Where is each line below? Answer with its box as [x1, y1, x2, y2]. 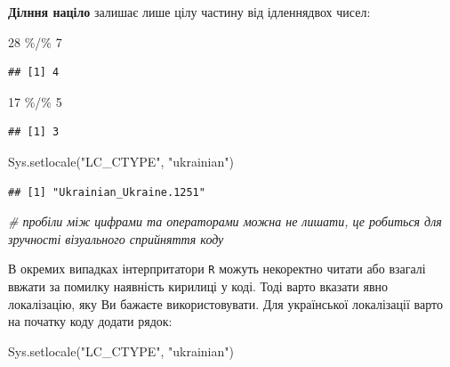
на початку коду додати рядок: [8, 312, 173, 330]
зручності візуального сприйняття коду [8, 229, 224, 248]
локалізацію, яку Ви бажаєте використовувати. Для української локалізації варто [8, 294, 443, 313]
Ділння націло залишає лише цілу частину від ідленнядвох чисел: [8, 3, 371, 20]
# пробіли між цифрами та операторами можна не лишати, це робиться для [8, 212, 442, 231]
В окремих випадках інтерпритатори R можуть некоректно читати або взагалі [8, 259, 426, 278]
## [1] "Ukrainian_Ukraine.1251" [8, 185, 205, 199]
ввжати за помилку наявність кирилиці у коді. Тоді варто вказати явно [8, 277, 389, 295]
